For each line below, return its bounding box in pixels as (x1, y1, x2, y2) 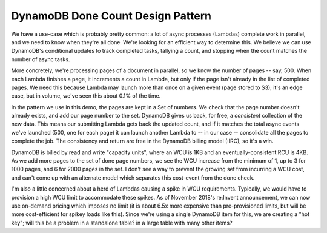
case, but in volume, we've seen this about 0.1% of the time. (11, 92, 161, 100)
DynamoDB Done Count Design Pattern (11, 9, 212, 22)
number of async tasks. (11, 55, 70, 63)
